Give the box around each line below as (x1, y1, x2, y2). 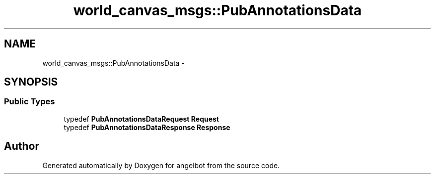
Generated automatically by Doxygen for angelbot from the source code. (42, 161, 280, 170)
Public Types (4, 96, 55, 107)
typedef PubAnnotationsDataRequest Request (64, 114, 219, 123)
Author (4, 140, 39, 153)
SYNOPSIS (4, 76, 58, 89)
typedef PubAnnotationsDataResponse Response (64, 123, 230, 132)
